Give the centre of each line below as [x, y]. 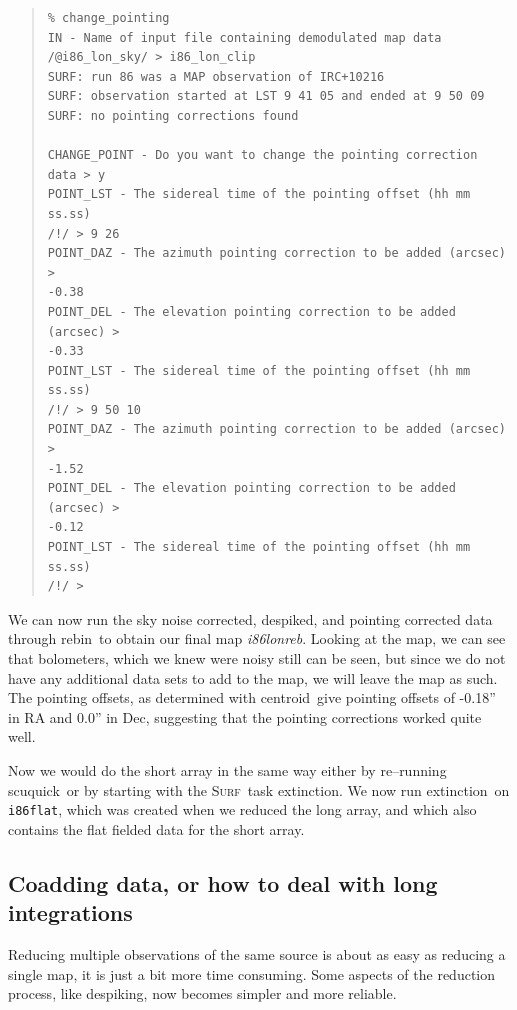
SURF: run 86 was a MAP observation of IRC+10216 [216, 76]
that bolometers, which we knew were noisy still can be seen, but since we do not [257, 658]
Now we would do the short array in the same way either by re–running [227, 769]
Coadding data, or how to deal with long [223, 882]
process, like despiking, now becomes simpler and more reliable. [202, 993]
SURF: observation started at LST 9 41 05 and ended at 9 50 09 [266, 96]
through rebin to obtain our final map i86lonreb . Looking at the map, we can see [257, 638]
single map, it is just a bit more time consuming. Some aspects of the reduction [252, 973]
